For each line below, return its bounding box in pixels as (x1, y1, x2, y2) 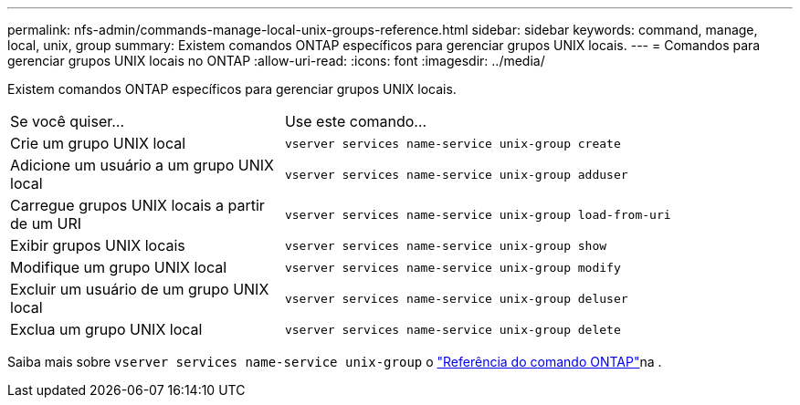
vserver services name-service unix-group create (284, 136, 621, 151)
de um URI (10, 214, 82, 233)
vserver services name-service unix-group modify (284, 260, 621, 275)
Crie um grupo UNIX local (10, 134, 186, 152)
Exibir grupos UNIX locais (10, 236, 185, 254)
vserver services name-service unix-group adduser (284, 167, 628, 182)
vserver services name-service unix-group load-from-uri (284, 207, 671, 222)
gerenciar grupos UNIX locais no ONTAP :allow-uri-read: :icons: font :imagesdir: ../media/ (7, 53, 545, 68)
